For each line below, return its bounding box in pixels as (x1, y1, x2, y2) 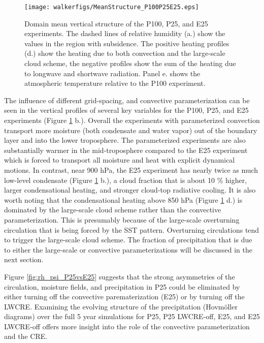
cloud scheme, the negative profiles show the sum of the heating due (24, 58, 236, 69)
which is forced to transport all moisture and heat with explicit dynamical (4, 154, 235, 165)
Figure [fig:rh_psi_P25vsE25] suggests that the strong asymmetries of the (4, 271, 235, 282)
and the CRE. (4, 331, 48, 341)
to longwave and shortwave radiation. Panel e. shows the (24, 68, 201, 78)
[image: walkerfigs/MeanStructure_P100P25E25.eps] (24, 4, 199, 11)
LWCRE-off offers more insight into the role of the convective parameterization (4, 321, 250, 331)
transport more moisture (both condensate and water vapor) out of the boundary (4, 124, 257, 135)
